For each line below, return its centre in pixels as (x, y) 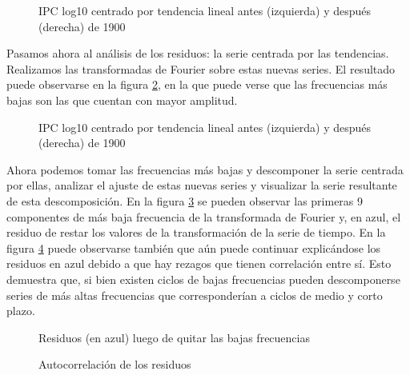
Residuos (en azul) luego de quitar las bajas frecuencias (174, 337)
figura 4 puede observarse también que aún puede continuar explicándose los (194, 247)
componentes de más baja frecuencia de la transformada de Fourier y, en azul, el (204, 216)
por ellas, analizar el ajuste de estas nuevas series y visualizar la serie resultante (202, 185)
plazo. (21, 311)
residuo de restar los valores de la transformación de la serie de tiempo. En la (196, 232)
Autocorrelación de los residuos (115, 364)
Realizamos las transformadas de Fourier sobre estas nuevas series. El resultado (201, 68)
